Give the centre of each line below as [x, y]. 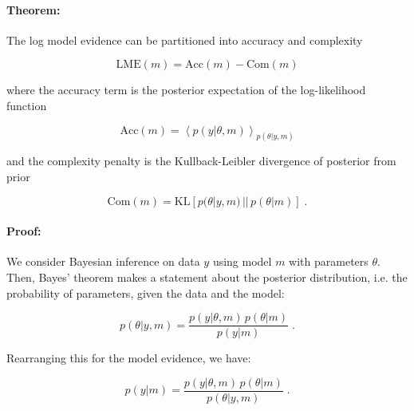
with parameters [329, 261]
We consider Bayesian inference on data [103, 261]
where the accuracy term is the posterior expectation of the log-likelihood [186, 90]
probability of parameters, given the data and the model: [146, 292]
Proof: [24, 231]
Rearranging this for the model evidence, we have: [129, 358]
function [27, 105]
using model [242, 261]
